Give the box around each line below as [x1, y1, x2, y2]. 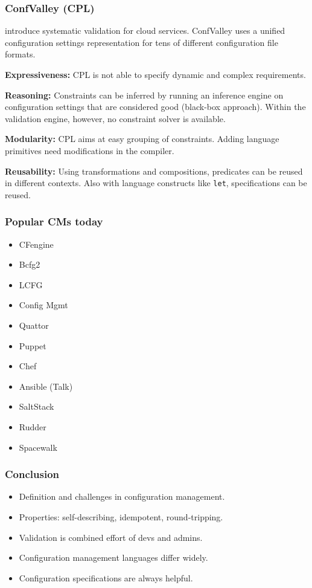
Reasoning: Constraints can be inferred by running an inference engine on [5, 88, 284, 101]
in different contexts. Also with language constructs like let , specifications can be [5, 176, 307, 189]
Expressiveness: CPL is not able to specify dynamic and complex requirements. [5, 68, 306, 80]
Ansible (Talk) [19, 380, 73, 392]
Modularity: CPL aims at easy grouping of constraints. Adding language [5, 132, 279, 145]
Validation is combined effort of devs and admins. [19, 531, 203, 543]
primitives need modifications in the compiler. [5, 144, 174, 157]
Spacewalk [19, 441, 57, 453]
